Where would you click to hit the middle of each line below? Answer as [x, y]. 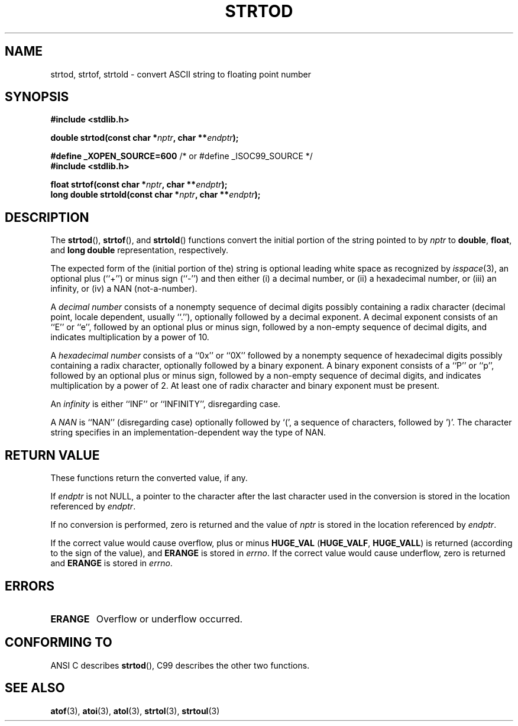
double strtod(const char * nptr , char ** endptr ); [145, 138]
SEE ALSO [35, 688]
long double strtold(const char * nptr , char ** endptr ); [156, 195]
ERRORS [30, 586]
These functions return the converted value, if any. [149, 478]
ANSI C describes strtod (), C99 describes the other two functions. [180, 665]
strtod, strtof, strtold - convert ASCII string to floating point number [181, 74]
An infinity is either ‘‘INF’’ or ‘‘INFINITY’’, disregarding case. [166, 404]
